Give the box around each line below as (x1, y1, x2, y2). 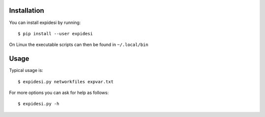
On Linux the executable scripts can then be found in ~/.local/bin (9, 42, 149, 47)
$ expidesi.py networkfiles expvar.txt (18, 79, 114, 84)
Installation (9, 6, 44, 15)
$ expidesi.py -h (18, 101, 59, 107)
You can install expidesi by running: (9, 20, 81, 25)
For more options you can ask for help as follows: (9, 90, 109, 95)
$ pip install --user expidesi (18, 31, 93, 36)
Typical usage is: (9, 68, 44, 73)
